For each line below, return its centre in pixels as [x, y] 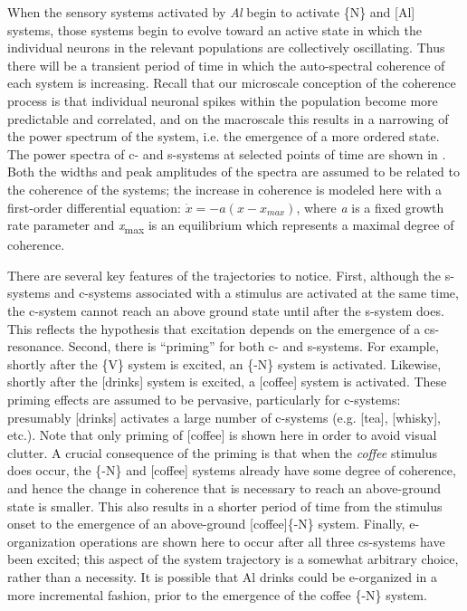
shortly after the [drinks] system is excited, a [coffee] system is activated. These [227, 382]
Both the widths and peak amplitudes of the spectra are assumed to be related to [234, 172]
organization [42, 541]
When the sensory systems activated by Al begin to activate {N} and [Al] [211, 12]
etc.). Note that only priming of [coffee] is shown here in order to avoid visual [222, 435]
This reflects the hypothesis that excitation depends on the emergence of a [214, 328]
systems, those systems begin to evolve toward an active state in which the [214, 29]
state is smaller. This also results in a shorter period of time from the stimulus [225, 506]
